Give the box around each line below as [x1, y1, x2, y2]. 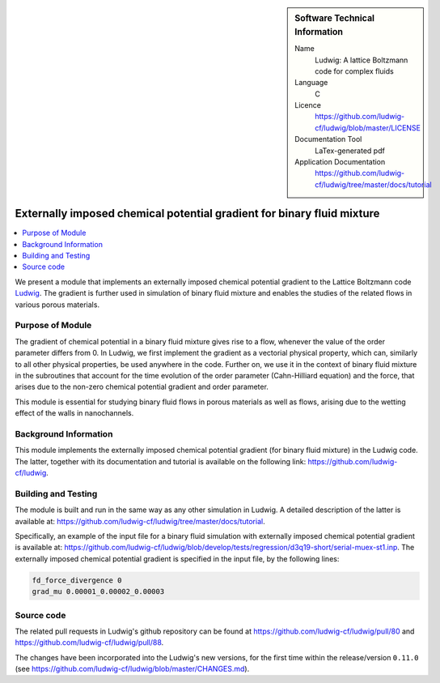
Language [294, 78, 328, 88]
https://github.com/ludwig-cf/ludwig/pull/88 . [15, 638, 164, 647]
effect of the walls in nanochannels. [15, 408, 134, 418]
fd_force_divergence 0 [32, 575, 122, 585]
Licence [294, 100, 321, 110]
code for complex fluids [315, 66, 394, 76]
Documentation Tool [294, 134, 362, 144]
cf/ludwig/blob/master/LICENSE [315, 122, 421, 133]
